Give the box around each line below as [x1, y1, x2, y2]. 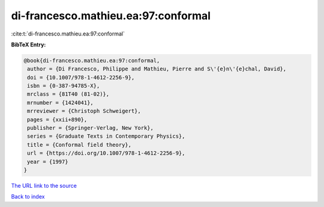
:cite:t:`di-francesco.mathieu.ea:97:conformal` [11, 30, 125, 37]
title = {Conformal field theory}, [27, 141, 132, 148]
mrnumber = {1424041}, [27, 99, 94, 106]
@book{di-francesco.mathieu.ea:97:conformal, [23, 57, 160, 64]
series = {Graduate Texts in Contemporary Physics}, [27, 133, 185, 140]
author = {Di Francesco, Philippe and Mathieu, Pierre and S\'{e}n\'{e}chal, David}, [27, 66, 287, 72]
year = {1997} [27, 158, 68, 165]
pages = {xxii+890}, [27, 116, 88, 123]
